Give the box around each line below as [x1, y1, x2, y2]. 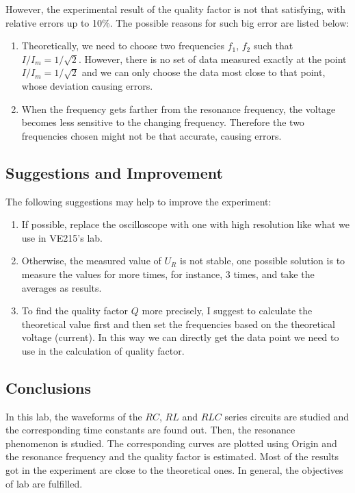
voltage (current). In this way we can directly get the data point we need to [21, 330, 339, 344]
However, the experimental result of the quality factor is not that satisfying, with [5, 2, 346, 16]
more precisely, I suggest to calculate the [142, 303, 313, 318]
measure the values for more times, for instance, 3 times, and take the [21, 266, 315, 281]
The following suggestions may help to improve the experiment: [5, 194, 272, 208]
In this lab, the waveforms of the [5, 409, 142, 423]
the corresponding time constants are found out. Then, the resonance [5, 422, 295, 437]
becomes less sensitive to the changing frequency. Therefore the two [21, 115, 304, 129]
